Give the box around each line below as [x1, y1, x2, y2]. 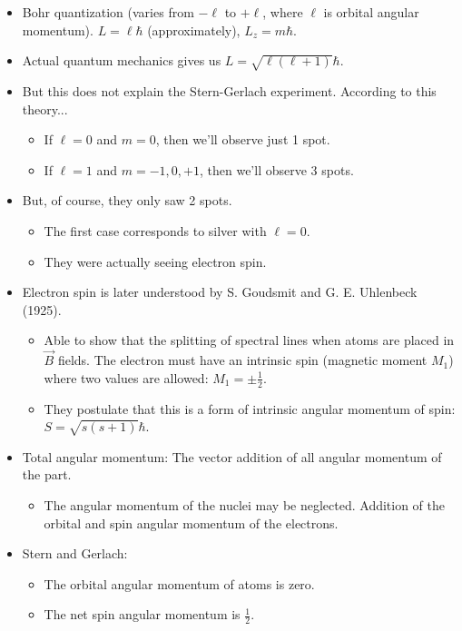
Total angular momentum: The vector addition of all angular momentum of [22, 447, 442, 466]
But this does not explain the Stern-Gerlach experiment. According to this [22, 81, 437, 100]
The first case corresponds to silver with [44, 221, 267, 240]
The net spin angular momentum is [44, 605, 241, 624]
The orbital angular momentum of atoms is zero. [44, 574, 315, 593]
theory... [22, 99, 68, 118]
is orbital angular [323, 3, 419, 21]
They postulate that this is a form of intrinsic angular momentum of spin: [44, 399, 456, 418]
